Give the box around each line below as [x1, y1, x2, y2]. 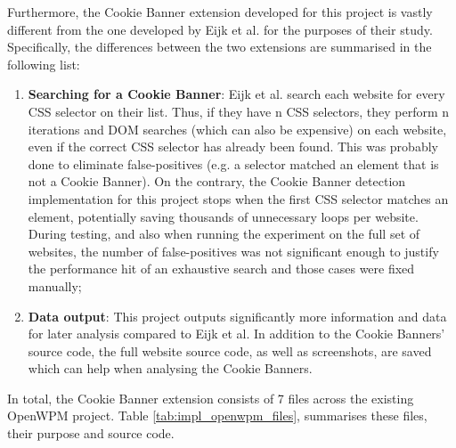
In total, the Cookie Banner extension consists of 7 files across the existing [7, 388, 414, 407]
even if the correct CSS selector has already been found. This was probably [28, 137, 438, 156]
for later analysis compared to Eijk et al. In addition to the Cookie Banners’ [28, 324, 445, 343]
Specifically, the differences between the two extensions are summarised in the [7, 37, 432, 56]
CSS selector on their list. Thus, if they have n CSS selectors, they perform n [28, 102, 450, 120]
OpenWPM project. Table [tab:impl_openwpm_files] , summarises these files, [7, 406, 427, 425]
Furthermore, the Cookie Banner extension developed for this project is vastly [7, 3, 433, 20]
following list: [7, 54, 80, 73]
